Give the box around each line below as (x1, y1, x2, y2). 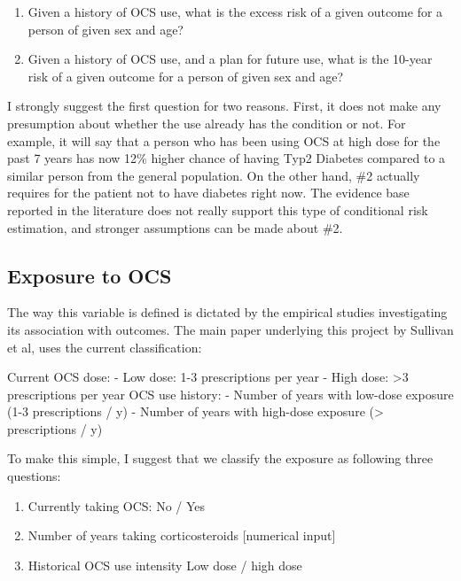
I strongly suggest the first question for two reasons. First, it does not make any (7, 97, 441, 115)
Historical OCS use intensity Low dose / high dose (27, 555, 302, 574)
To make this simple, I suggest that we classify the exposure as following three (7, 449, 434, 468)
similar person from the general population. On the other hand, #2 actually (7, 166, 420, 184)
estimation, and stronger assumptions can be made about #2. (7, 218, 343, 236)
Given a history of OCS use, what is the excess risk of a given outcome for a (27, 3, 443, 20)
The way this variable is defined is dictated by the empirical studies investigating (7, 303, 448, 321)
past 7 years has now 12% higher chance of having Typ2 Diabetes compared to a (7, 149, 446, 167)
